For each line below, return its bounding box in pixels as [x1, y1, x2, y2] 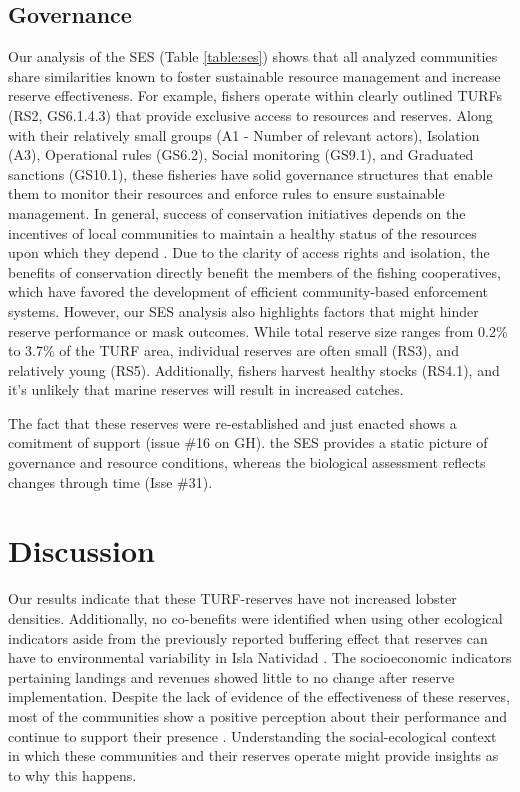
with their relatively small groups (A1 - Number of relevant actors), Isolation [8, 124, 480, 145]
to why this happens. [8, 764, 137, 785]
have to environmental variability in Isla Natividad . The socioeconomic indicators [8, 647, 512, 668]
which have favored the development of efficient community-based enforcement [8, 281, 488, 302]
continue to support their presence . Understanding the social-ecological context [8, 725, 497, 746]
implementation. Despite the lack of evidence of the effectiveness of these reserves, [8, 686, 510, 707]
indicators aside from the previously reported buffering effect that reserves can [8, 627, 488, 648]
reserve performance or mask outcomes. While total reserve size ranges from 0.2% [8, 320, 508, 341]
